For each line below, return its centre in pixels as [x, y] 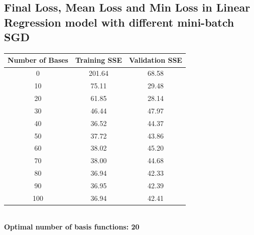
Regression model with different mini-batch [119, 22]
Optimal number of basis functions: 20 [72, 227]
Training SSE [99, 60]
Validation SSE [156, 60]
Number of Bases [38, 60]
